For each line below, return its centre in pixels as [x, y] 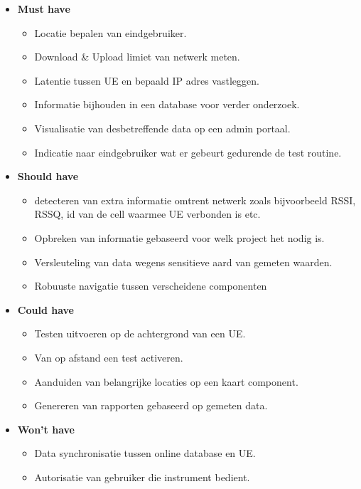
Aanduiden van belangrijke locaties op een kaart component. [166, 381]
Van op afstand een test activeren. [109, 357]
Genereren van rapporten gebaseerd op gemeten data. [151, 405]
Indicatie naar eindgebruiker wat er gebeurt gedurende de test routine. [188, 152]
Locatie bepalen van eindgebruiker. [111, 32]
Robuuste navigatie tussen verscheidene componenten [151, 286]
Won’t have [46, 429]
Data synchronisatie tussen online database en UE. [145, 453]
